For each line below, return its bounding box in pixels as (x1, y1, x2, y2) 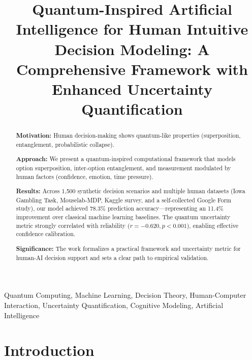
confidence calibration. (16, 229, 76, 238)
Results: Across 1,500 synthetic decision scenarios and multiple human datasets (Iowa (16, 187, 245, 196)
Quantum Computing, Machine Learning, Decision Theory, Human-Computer (4, 290, 246, 300)
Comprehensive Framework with (16, 58, 248, 79)
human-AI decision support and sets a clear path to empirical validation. (16, 253, 209, 262)
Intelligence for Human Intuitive (16, 18, 248, 39)
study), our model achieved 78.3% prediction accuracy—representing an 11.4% (16, 204, 224, 213)
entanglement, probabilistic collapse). (16, 140, 114, 148)
